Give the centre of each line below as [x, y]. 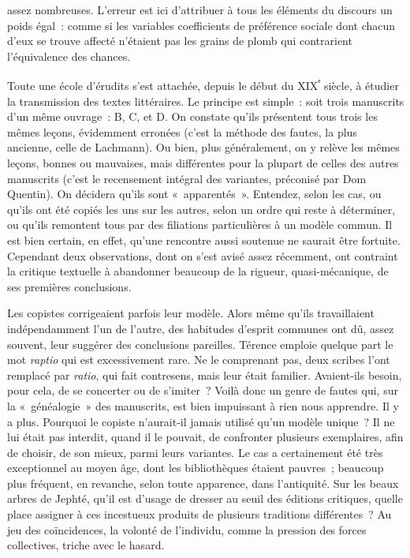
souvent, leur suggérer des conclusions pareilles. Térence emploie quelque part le [200, 344]
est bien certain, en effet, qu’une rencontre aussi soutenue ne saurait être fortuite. [204, 240]
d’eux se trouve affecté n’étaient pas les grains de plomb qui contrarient [180, 41]
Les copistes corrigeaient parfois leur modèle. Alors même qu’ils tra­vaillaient [191, 313]
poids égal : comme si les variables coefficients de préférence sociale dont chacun [201, 25]
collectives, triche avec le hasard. [86, 545]
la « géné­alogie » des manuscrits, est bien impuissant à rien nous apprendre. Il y [203, 405]
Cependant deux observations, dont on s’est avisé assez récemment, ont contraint [203, 255]
